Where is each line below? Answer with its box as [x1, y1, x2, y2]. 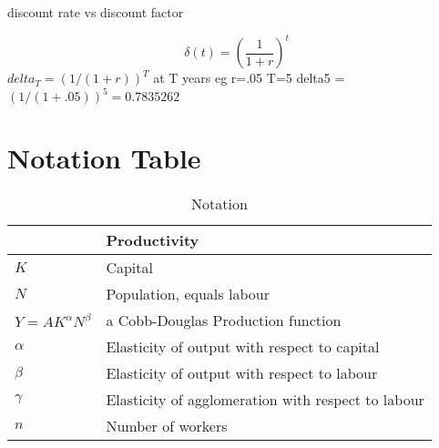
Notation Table [7, 139, 201, 177]
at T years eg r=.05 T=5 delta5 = [153, 68, 345, 87]
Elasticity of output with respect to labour [106, 362, 378, 384]
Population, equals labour [106, 283, 270, 305]
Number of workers [106, 415, 228, 437]
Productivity [106, 229, 199, 251]
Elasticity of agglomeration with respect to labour [106, 389, 424, 411]
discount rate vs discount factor [7, 3, 184, 21]
